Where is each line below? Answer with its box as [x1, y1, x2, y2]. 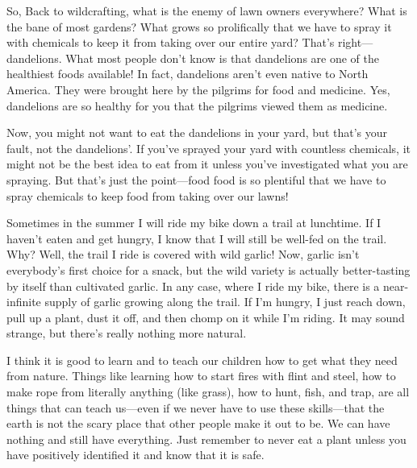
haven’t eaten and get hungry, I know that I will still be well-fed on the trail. [6, 230, 387, 246]
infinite [6, 293, 41, 310]
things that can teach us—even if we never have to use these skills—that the [6, 399, 385, 416]
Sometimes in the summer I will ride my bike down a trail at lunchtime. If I [6, 214, 382, 231]
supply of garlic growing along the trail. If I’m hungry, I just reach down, [44, 293, 406, 310]
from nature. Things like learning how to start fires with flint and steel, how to [6, 367, 396, 384]
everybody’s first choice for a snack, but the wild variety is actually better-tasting [6, 261, 411, 278]
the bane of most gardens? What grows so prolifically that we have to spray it [6, 18, 392, 35]
